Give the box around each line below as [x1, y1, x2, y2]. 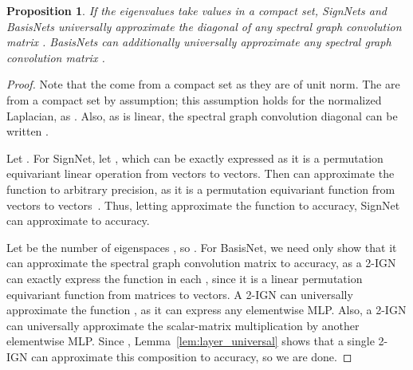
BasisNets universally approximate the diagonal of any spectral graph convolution [6, 18, 402, 34]
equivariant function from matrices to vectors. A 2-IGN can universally [6, 285, 353, 302]
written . [6, 123, 49, 140]
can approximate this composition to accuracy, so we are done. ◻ [31, 348, 352, 364]
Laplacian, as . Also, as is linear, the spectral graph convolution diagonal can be [6, 107, 398, 124]
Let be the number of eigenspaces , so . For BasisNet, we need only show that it [6, 238, 397, 255]
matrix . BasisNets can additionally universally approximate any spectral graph [6, 33, 391, 50]
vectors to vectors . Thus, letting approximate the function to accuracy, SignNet [6, 196, 400, 213]
